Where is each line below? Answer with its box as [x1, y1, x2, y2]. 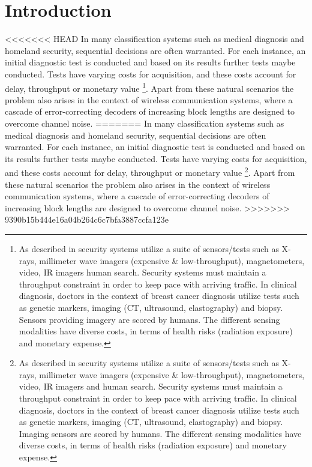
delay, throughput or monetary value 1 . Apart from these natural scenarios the [5, 80, 294, 94]
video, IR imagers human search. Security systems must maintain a [19, 266, 266, 279]
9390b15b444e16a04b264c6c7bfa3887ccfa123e [5, 213, 169, 226]
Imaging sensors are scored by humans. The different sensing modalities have [19, 427, 302, 439]
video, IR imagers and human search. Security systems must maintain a [19, 380, 283, 393]
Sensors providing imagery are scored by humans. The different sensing [19, 313, 280, 325]
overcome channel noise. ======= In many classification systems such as [5, 116, 284, 129]
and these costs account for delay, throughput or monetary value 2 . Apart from [5, 164, 295, 178]
